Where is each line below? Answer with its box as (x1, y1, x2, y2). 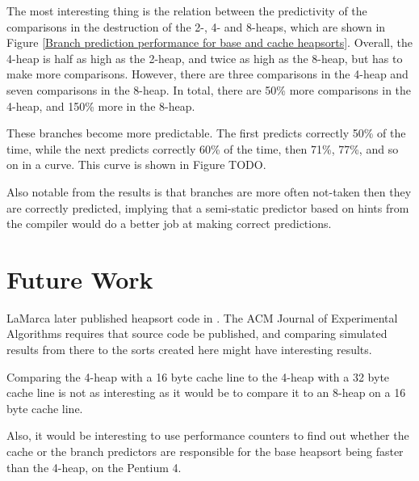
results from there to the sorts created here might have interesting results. (6, 341, 372, 358)
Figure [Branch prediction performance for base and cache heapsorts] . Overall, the (6, 34, 413, 51)
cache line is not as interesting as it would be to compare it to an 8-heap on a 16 (6, 384, 406, 401)
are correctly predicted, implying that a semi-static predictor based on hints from (6, 199, 409, 216)
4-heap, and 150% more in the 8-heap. (6, 97, 195, 114)
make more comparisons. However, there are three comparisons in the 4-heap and (6, 65, 409, 82)
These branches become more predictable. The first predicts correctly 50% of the (6, 124, 406, 141)
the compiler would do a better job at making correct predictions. (6, 215, 332, 232)
